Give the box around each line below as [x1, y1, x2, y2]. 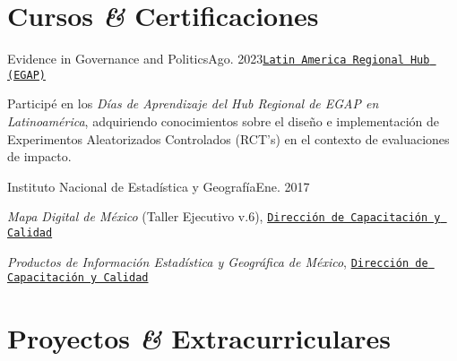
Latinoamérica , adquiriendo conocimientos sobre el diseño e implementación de [7, 112, 440, 131]
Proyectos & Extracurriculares [7, 320, 392, 357]
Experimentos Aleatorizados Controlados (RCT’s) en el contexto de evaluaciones [7, 129, 450, 148]
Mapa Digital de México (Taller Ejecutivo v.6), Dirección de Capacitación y [7, 207, 441, 226]
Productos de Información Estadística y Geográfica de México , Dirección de [7, 252, 428, 271]
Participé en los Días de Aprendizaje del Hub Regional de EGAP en [7, 94, 379, 113]
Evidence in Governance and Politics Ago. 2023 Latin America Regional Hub [7, 49, 430, 68]
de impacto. [7, 147, 72, 166]
